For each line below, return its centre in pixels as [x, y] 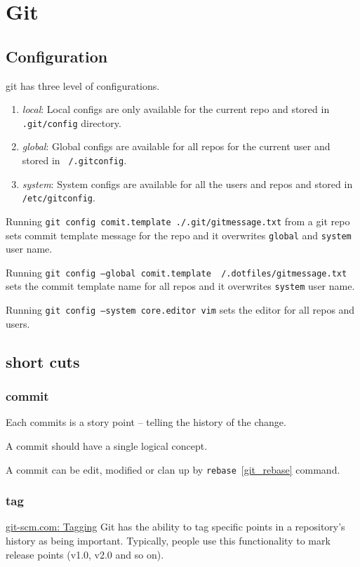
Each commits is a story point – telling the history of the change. [146, 422]
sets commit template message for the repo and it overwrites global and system [179, 235]
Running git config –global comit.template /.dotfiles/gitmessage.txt [176, 272]
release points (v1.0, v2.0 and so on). [85, 554]
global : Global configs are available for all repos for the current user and [176, 146]
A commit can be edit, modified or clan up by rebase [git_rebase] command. [173, 469]
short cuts [43, 361]
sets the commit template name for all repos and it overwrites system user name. [180, 286]
